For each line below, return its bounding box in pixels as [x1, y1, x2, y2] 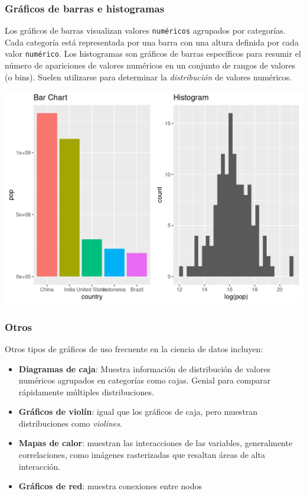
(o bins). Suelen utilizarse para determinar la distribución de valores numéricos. [5, 70, 292, 83]
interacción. [18, 460, 61, 472]
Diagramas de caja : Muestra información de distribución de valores [18, 362, 271, 375]
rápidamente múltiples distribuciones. [18, 385, 154, 398]
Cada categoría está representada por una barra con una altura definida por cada [5, 35, 299, 48]
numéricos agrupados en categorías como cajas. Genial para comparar [18, 374, 271, 386]
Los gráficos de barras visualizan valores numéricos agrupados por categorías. [5, 24, 286, 37]
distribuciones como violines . [18, 417, 122, 429]
